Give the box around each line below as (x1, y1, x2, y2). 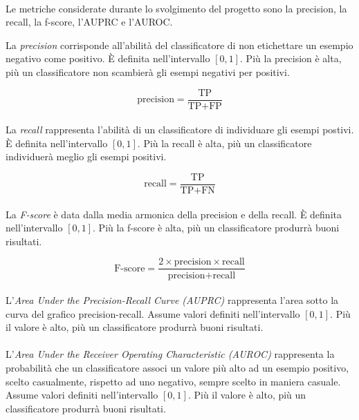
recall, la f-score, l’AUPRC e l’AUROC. (6, 15, 173, 29)
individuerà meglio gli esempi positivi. (6, 149, 167, 164)
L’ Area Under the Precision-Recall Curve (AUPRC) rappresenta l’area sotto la (6, 293, 339, 307)
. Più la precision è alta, (240, 51, 342, 66)
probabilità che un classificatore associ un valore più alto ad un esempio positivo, (6, 361, 349, 375)
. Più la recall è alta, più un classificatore (137, 135, 312, 150)
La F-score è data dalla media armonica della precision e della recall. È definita (6, 207, 342, 221)
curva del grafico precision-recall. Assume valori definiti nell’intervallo (6, 306, 300, 321)
